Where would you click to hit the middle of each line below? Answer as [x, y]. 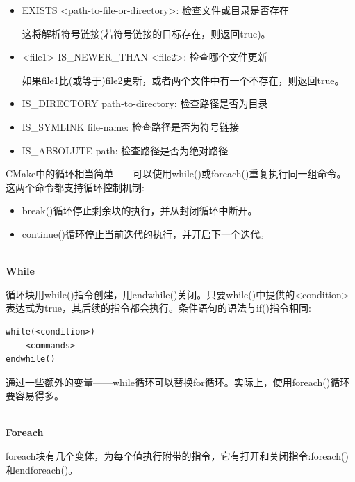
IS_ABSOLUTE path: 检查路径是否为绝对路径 [125, 150]
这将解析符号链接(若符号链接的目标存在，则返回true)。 [146, 33]
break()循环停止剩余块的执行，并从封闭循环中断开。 [140, 210]
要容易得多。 [35, 395]
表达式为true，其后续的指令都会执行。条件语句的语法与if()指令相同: [158, 308]
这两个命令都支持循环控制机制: [75, 187]
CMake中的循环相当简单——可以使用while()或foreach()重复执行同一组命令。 [176, 174]
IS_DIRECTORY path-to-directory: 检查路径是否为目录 [145, 103]
